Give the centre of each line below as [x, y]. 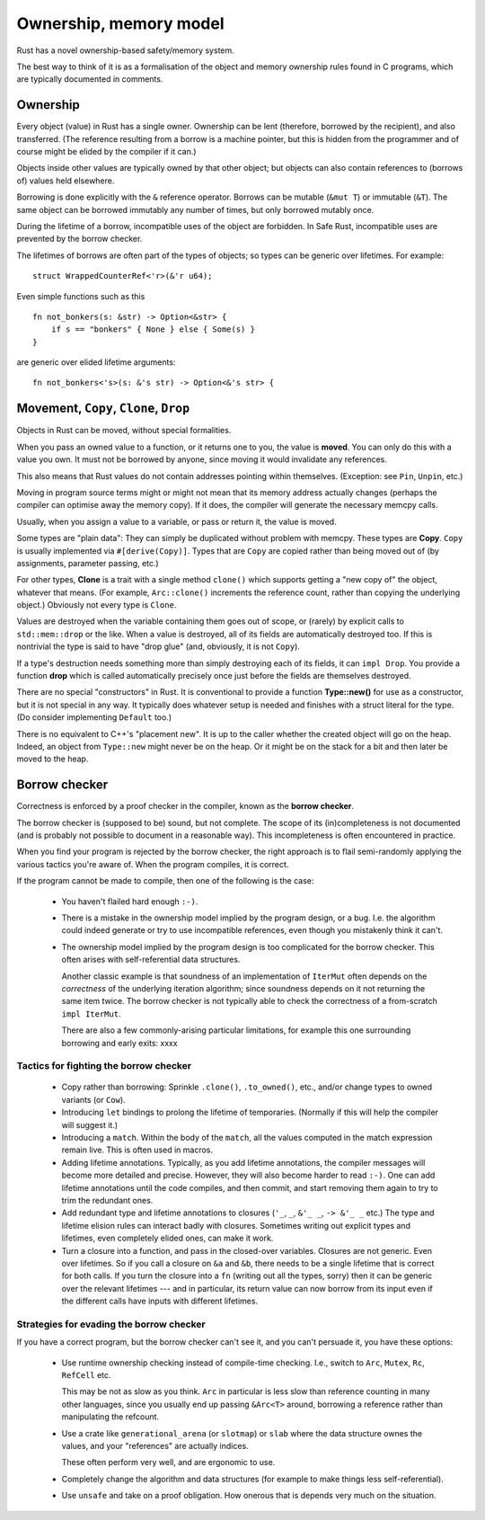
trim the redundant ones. [107, 1200]
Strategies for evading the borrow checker [111, 1324]
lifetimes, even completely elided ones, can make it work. [168, 1238]
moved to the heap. [53, 759]
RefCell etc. [86, 1375]
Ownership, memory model [120, 23]
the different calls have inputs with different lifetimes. [160, 1301]
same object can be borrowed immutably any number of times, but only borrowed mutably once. [195, 209]
